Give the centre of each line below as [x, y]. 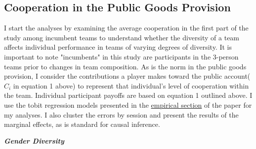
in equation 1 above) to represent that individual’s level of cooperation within [131, 85]
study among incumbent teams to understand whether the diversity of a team [122, 37]
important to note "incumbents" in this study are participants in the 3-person [121, 56]
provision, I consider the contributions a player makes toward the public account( [127, 76]
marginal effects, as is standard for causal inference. [82, 124]
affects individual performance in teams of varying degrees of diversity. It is [118, 47]
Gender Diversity [34, 140]
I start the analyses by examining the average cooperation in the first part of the [126, 28]
